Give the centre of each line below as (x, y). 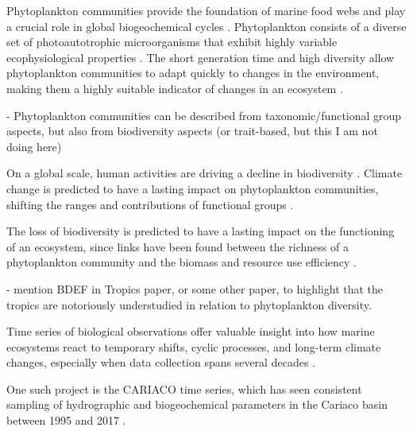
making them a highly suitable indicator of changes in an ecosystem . (175, 88)
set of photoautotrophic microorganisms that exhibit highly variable (172, 42)
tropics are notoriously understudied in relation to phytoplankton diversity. (189, 304)
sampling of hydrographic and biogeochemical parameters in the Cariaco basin (197, 404)
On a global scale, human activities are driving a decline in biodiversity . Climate (205, 173)
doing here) (34, 146)
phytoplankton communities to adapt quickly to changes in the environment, (193, 73)
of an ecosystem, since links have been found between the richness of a (178, 246)
